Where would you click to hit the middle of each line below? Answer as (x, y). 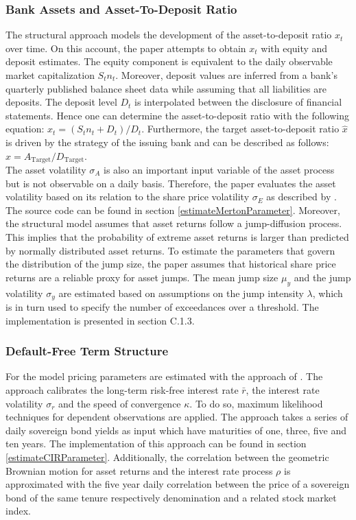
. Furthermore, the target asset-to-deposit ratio (240, 129)
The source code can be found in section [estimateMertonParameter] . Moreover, (173, 210)
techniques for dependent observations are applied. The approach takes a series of (177, 417)
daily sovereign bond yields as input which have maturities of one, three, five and (176, 430)
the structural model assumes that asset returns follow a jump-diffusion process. (174, 223)
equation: (25, 129)
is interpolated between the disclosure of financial (238, 102)
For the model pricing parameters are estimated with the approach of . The (164, 376)
